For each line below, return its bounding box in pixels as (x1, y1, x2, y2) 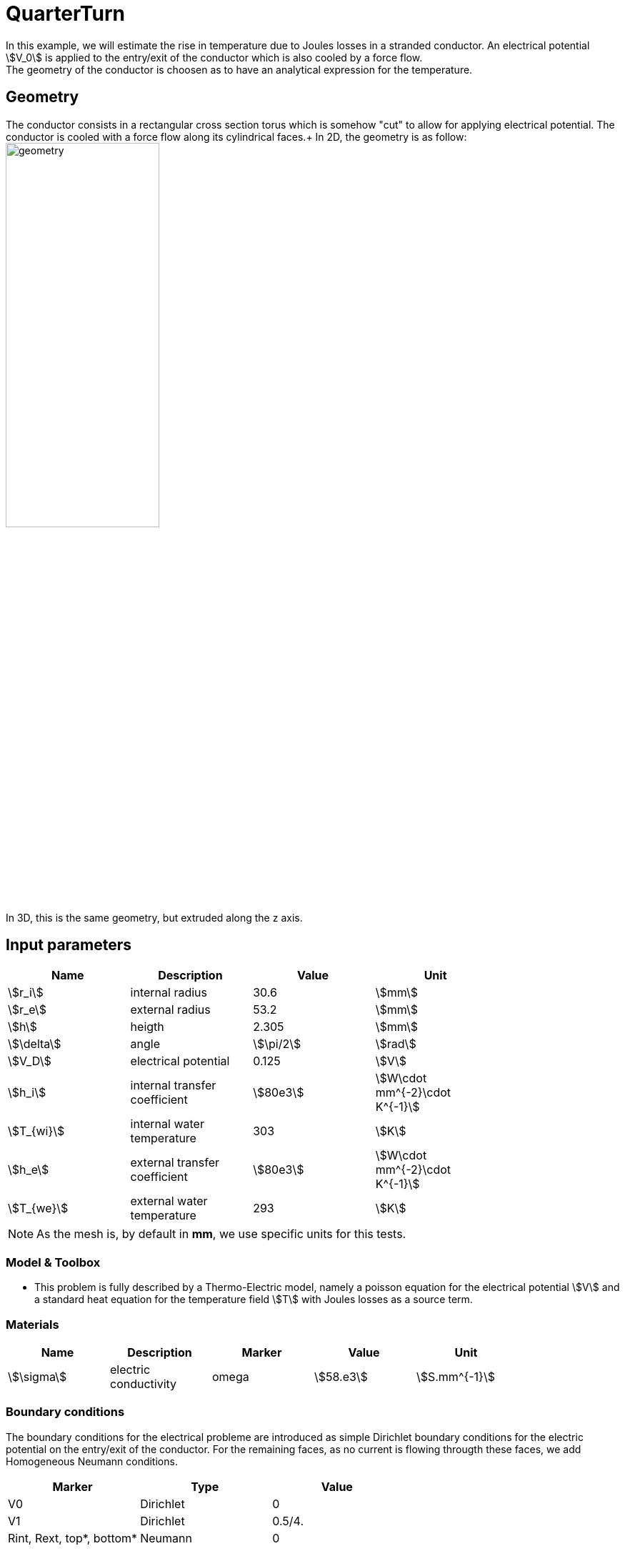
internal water (130, 1117, 204, 1132)
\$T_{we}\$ (8, 1201, 69, 1216)
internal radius (130, 985, 207, 1000)
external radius (130, 1002, 211, 1017)
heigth (130, 1019, 164, 1034)
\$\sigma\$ (8, 1369, 67, 1384)
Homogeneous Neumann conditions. (6, 1455, 178, 1467)
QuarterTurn (6, 1, 125, 26)
